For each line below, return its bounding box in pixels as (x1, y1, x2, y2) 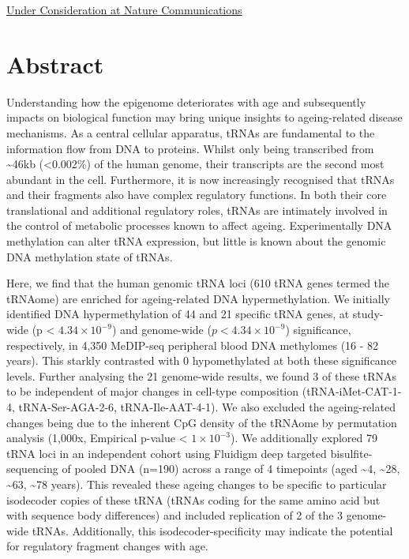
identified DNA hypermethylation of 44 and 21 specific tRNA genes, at (6, 306, 350, 322)
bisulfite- (330, 445, 373, 461)
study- (352, 306, 384, 322)
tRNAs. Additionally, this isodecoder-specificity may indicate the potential (32, 522, 393, 538)
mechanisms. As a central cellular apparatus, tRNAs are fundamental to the (6, 124, 375, 141)
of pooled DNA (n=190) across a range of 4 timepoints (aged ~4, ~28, (62, 460, 400, 477)
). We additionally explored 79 (231, 430, 377, 446)
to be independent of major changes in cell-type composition (6, 383, 299, 400)
